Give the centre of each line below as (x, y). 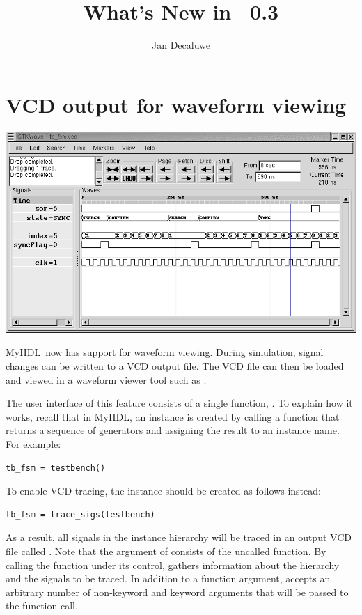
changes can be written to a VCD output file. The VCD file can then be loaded (175, 366)
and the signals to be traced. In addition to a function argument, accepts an (168, 578)
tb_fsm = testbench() (56, 468)
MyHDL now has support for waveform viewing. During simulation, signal (165, 352)
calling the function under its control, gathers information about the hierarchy (173, 565)
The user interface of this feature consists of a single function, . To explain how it (179, 403)
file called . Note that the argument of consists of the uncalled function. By (166, 551)
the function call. (42, 606)
